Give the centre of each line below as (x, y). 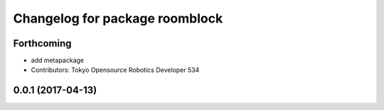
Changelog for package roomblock (118, 18)
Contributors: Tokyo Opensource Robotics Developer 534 (115, 70)
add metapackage (58, 61)
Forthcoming (42, 43)
